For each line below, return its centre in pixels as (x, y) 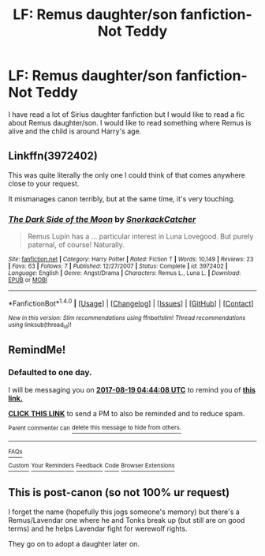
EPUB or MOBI (28, 280)
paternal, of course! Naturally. (76, 245)
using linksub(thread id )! (40, 325)
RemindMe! (37, 350)
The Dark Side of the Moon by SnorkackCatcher (102, 219)
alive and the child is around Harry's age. (75, 131)
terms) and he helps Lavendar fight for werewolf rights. (98, 528)
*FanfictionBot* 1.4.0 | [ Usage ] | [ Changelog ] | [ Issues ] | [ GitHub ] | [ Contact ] (131, 303)
